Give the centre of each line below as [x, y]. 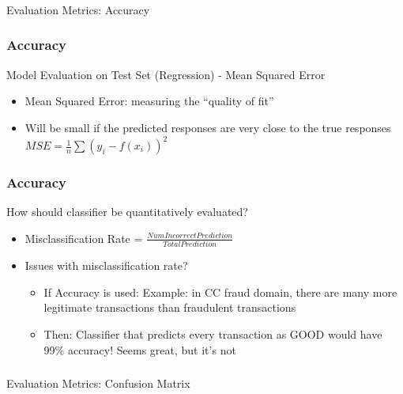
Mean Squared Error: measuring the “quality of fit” [149, 101]
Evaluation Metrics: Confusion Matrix [98, 383]
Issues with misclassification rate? [106, 265]
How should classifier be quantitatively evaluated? [127, 212]
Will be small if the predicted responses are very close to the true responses [208, 127]
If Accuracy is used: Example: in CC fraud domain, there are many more [220, 292]
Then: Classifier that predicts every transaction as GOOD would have [213, 333]
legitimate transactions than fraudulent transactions [170, 307]
